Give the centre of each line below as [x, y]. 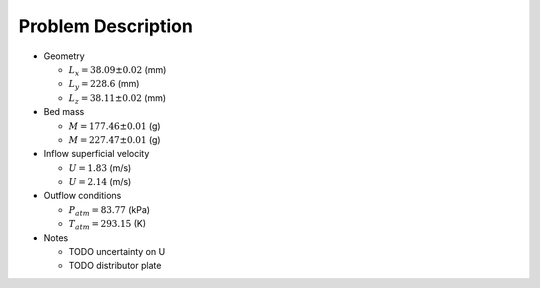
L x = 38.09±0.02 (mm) [117, 70]
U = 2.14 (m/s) [100, 182]
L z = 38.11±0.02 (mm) [117, 98]
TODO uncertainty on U [117, 252]
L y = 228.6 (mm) [104, 85]
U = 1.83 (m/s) [100, 167]
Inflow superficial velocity [96, 154]
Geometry [64, 56]
